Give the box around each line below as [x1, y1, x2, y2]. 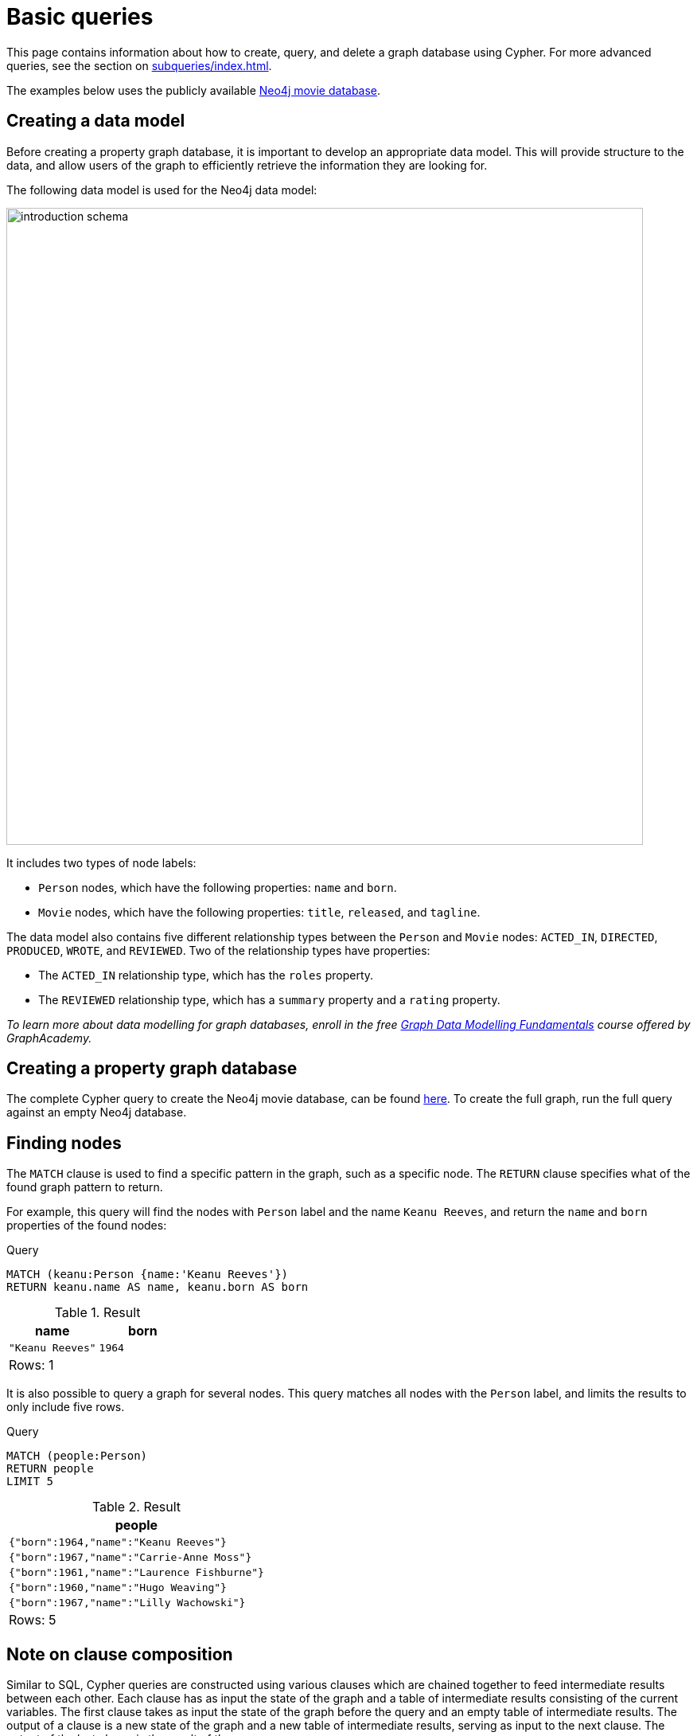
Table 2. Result [92, 1499, 181, 1515]
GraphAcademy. [6, 1030, 92, 1045]
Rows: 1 [9, 1357, 54, 1374]
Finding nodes [6, 1132, 122, 1153]
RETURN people [6, 1462, 94, 1476]
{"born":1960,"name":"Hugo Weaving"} [9, 1582, 227, 1594]
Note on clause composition [6, 1644, 233, 1664]
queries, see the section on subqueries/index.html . [6, 58, 272, 72]
